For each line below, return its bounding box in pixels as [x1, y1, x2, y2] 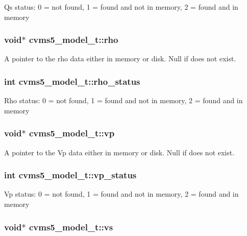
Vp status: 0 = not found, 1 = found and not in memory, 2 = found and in [4, 188, 239, 199]
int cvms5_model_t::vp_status [4, 169, 137, 181]
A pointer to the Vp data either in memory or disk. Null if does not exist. [4, 147, 235, 157]
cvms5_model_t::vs [29, 220, 113, 233]
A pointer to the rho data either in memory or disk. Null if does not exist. [4, 53, 236, 64]
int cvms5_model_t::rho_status [4, 75, 140, 87]
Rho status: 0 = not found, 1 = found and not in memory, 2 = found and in [4, 95, 243, 106]
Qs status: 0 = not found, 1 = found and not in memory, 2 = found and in [4, 2, 238, 12]
